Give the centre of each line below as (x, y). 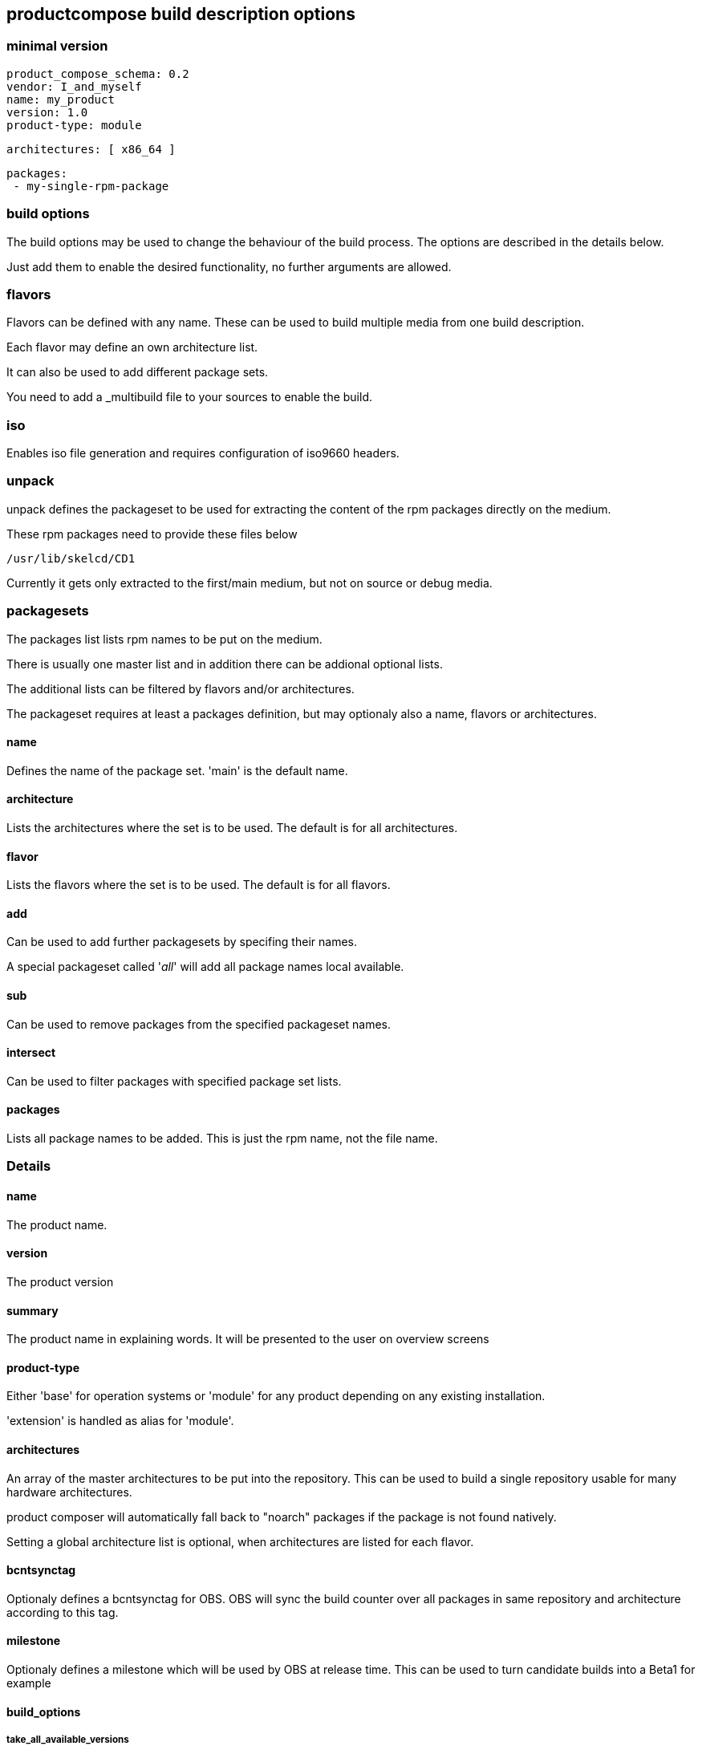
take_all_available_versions (68, 1739)
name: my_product (61, 99)
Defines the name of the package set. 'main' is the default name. (177, 770)
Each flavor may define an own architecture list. (132, 347)
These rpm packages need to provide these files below (152, 534)
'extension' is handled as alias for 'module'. (120, 1421)
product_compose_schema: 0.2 (98, 73)
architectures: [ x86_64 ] (91, 149)
